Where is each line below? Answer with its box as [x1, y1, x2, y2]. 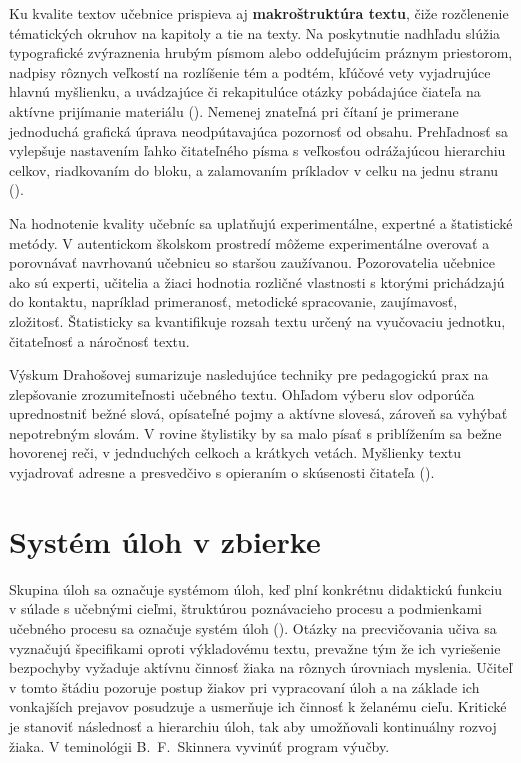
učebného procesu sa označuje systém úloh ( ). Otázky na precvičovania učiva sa [9, 617, 497, 638]
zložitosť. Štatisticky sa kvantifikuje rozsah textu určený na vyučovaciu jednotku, [9, 310, 506, 331]
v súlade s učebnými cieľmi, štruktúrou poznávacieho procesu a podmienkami [9, 598, 482, 619]
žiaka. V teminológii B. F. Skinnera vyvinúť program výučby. [9, 735, 390, 756]
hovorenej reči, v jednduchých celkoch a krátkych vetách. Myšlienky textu [9, 442, 462, 463]
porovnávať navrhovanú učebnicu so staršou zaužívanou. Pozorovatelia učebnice [9, 252, 495, 273]
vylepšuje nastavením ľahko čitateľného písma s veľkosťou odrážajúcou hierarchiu [9, 140, 506, 161]
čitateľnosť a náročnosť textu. [9, 330, 190, 351]
